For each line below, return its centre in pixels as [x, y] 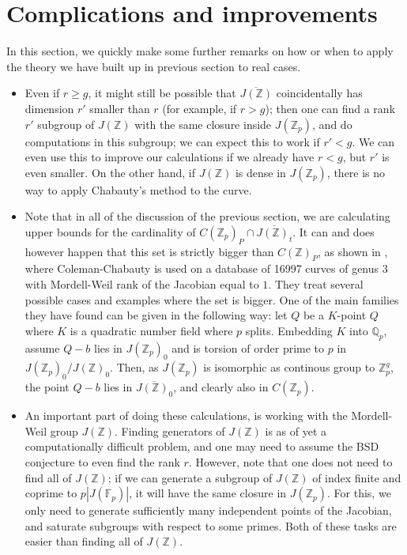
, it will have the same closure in [208, 493]
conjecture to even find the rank [102, 462]
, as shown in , [353, 251]
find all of [48, 477]
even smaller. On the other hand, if [110, 172]
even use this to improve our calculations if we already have [170, 157]
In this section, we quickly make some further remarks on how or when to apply [200, 51]
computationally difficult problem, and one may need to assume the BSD [202, 446]
